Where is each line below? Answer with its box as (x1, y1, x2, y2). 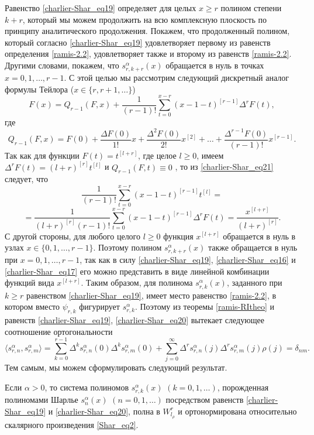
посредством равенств (165, 393, 244, 406)
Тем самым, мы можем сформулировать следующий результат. (5, 361, 227, 374)
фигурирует (79, 300, 120, 313)
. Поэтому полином (93, 241, 162, 254)
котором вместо (5, 300, 60, 313)
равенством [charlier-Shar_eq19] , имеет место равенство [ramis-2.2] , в (26, 289, 277, 301)
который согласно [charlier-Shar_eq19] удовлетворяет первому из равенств (5, 36, 271, 48)
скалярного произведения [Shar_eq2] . (5, 418, 139, 430)
